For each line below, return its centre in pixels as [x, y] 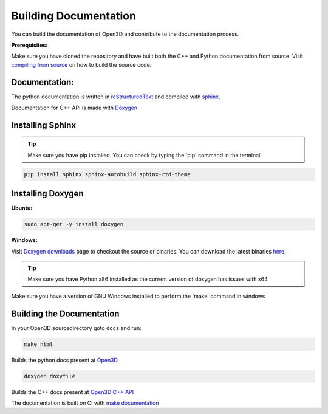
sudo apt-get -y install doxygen [74, 224]
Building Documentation [74, 16]
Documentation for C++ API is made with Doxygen [74, 108]
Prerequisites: [29, 45]
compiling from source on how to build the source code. [81, 64]
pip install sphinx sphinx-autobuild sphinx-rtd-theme [107, 174]
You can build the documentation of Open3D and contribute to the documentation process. [125, 34]
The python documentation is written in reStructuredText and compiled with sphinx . [116, 97]
